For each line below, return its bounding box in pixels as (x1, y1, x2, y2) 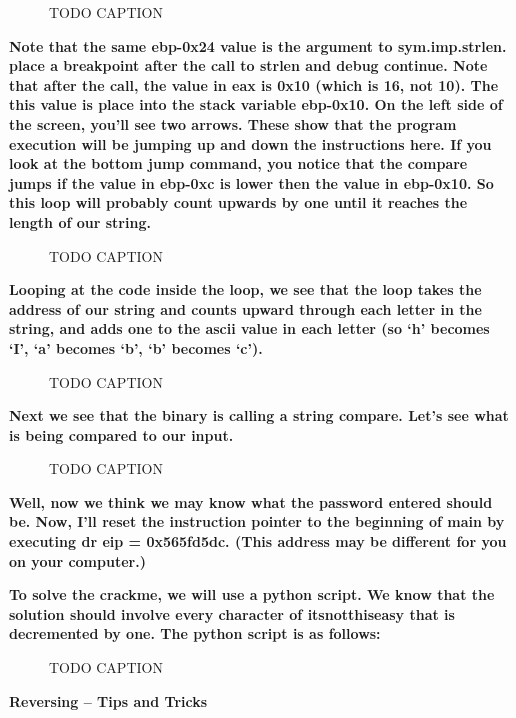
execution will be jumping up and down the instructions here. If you (9, 133, 492, 154)
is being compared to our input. (9, 424, 234, 445)
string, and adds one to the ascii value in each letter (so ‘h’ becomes (9, 318, 490, 339)
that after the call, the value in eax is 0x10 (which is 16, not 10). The (9, 74, 499, 95)
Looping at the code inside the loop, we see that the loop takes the (9, 279, 482, 300)
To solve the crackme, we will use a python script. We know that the (9, 584, 495, 605)
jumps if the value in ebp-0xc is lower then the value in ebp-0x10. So (9, 172, 494, 193)
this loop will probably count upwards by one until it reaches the (9, 192, 468, 213)
